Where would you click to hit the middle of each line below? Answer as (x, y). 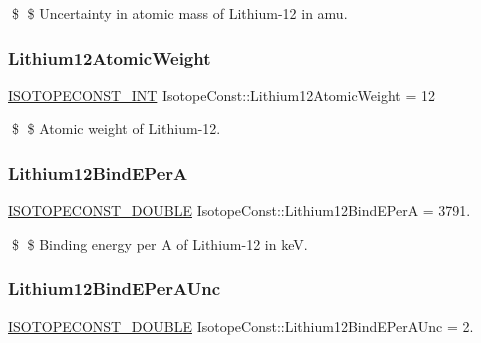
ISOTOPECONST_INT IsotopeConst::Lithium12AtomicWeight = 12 (221, 94)
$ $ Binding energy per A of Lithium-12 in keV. (159, 243)
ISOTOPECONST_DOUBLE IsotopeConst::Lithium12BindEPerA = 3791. (239, 210)
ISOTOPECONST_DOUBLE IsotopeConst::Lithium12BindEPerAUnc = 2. (241, 325)
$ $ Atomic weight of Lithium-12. (116, 128)
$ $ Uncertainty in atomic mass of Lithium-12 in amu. (179, 13)
